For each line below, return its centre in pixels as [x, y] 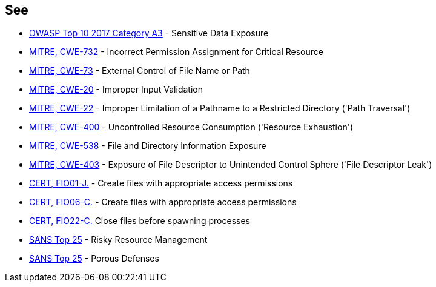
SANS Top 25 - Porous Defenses [94, 259]
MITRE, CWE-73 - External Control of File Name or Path [140, 71]
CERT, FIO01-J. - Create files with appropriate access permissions [161, 183]
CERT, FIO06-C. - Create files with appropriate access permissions [163, 202]
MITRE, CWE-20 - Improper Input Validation [116, 90]
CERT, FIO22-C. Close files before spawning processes [140, 221]
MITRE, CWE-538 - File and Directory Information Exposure [148, 146]
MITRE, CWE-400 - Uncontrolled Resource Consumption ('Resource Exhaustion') [191, 127]
